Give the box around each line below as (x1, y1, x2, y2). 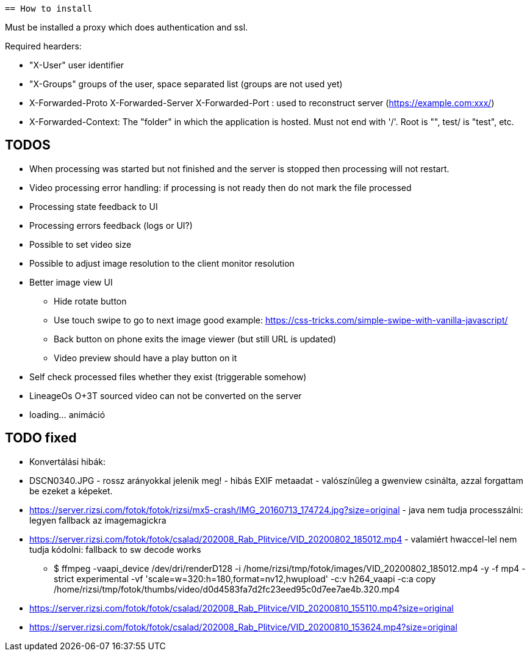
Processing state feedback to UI (29, 201, 158, 212)
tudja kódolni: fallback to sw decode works (29, 544, 201, 555)
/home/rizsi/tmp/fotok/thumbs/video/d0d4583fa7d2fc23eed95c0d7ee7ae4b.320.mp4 (54, 583, 400, 594)
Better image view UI (29, 276, 113, 287)
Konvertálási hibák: (29, 456, 106, 467)
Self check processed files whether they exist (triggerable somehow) (29, 371, 307, 382)
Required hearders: (5, 41, 82, 51)
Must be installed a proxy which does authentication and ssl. (5, 22, 248, 32)
